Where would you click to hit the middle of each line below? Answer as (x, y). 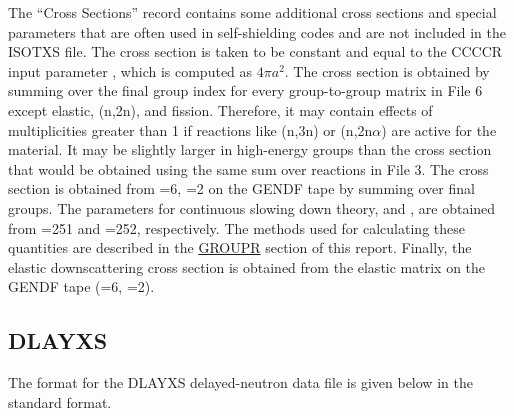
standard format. (60, 401)
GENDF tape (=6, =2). (81, 286)
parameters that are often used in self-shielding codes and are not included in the (257, 31)
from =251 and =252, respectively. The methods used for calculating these (236, 227)
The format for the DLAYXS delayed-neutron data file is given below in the (240, 382)
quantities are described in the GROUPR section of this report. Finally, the (240, 247)
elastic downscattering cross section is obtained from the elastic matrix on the (247, 266)
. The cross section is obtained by (387, 70)
